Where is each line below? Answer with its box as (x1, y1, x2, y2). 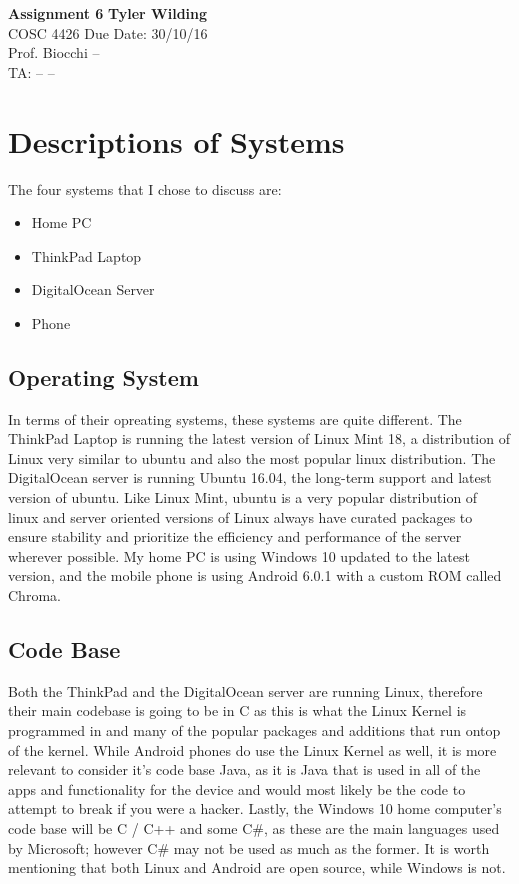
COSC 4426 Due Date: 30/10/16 (8, 22, 208, 43)
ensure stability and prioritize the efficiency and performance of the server (8, 526, 462, 547)
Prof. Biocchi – (8, 42, 100, 63)
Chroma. (8, 585, 61, 606)
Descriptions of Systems (8, 120, 345, 161)
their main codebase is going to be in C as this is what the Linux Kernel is (8, 700, 467, 721)
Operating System (8, 361, 199, 392)
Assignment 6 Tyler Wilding (8, 3, 208, 23)
